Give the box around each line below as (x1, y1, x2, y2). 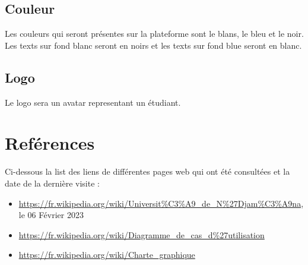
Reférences (5, 131, 95, 155)
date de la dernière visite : (5, 176, 100, 189)
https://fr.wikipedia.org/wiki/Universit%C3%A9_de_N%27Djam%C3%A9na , (18, 197, 304, 209)
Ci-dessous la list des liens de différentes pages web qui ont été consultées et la (5, 165, 290, 178)
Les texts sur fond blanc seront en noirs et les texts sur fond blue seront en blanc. (5, 39, 302, 51)
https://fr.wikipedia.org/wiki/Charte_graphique (18, 248, 195, 261)
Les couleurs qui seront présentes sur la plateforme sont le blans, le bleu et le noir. (5, 27, 304, 40)
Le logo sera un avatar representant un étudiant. (5, 96, 181, 108)
